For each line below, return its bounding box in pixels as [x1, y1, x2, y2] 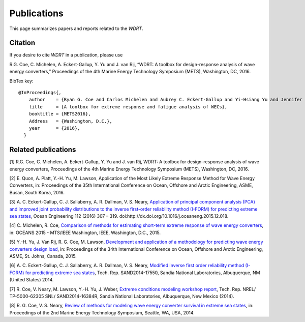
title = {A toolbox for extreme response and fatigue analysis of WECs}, [28, 104, 228, 109]
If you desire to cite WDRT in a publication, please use [9, 52, 123, 58]
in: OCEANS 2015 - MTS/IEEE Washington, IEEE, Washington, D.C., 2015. [9, 229, 161, 236]
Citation [9, 39, 36, 47]
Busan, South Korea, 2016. [9, 189, 65, 195]
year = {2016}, [28, 125, 80, 131]
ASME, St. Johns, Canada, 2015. [9, 253, 77, 259]
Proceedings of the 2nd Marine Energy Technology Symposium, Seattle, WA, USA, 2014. [9, 309, 195, 315]
